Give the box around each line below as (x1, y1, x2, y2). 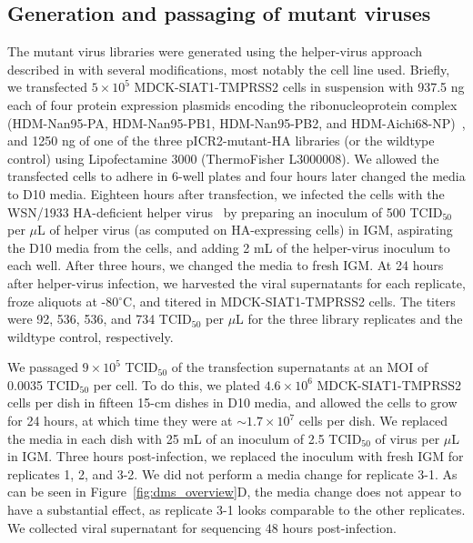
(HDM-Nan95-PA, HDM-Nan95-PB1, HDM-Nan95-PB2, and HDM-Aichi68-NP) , (7, 113, 466, 132)
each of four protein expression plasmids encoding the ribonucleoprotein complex (7, 95, 458, 114)
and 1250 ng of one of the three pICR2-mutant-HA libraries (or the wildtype (7, 131, 435, 150)
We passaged (7, 357, 78, 377)
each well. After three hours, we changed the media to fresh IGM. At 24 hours (7, 256, 444, 275)
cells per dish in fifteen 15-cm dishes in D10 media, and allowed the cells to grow (7, 393, 458, 412)
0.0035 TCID (7, 375, 80, 394)
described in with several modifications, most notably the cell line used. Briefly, (7, 59, 450, 78)
